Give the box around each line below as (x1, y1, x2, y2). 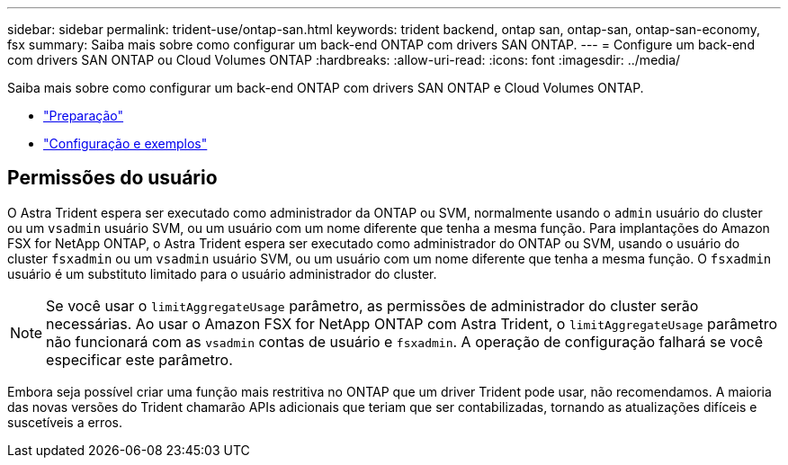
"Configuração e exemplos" (43, 136, 208, 151)
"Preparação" (43, 108, 124, 123)
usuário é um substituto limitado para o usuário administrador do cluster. (7, 265, 437, 282)
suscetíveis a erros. (7, 414, 122, 430)
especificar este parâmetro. (46, 350, 233, 369)
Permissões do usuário (7, 166, 218, 190)
